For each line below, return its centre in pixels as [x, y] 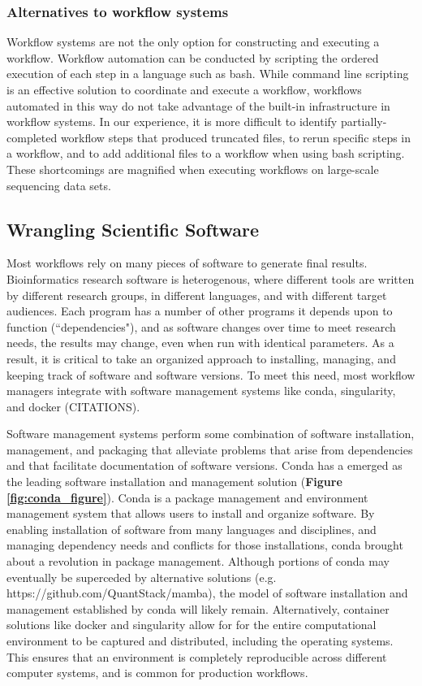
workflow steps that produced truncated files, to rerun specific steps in [236, 137]
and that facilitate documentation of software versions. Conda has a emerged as [205, 465]
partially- [364, 122]
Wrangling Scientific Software [133, 229]
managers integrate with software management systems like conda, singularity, [201, 391]
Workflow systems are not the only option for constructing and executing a [193, 42]
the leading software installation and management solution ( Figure [174, 482]
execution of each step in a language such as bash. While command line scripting [208, 74]
